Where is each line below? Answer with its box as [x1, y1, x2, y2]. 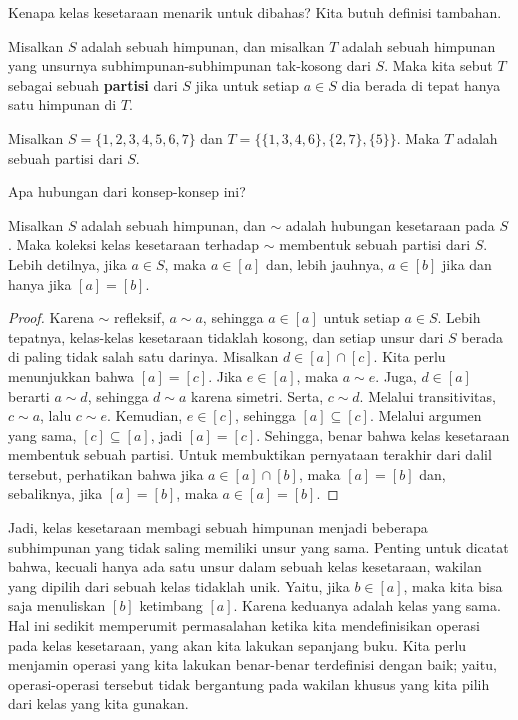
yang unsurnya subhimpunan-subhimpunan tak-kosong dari [8, 55, 371, 76]
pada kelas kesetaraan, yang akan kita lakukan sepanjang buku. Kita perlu [8, 634, 467, 655]
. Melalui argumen [369, 405, 482, 426]
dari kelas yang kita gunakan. [8, 693, 189, 714]
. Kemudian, [107, 405, 183, 426]
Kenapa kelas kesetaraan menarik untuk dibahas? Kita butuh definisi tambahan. [8, 2, 502, 22]
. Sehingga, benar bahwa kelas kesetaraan [256, 424, 510, 445]
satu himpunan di [8, 94, 117, 115]
